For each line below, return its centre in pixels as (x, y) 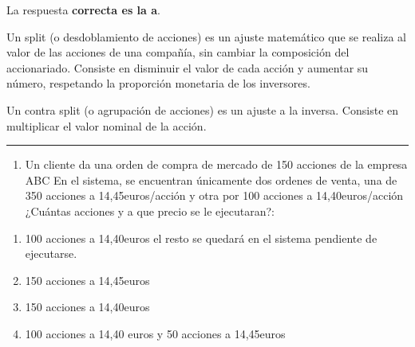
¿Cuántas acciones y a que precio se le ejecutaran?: (150, 211)
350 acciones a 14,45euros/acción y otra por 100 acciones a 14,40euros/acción (214, 195)
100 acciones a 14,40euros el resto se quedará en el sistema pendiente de (201, 238)
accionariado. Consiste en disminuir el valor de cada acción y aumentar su (188, 67)
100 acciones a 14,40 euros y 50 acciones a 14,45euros (155, 333)
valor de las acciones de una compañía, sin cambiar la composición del (178, 52)
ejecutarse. (51, 253)
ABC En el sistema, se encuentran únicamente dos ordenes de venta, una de (211, 179)
